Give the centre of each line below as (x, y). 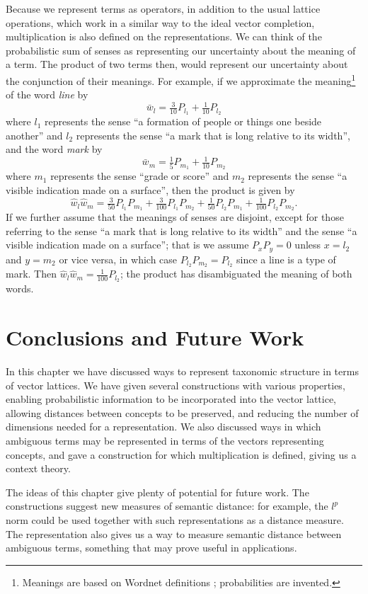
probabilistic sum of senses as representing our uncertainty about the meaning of (181, 50)
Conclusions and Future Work (155, 337)
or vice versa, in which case (118, 259)
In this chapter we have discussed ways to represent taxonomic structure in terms (182, 371)
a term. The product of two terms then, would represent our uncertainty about (177, 64)
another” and (34, 135)
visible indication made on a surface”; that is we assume (127, 245)
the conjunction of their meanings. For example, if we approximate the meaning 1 (181, 79)
